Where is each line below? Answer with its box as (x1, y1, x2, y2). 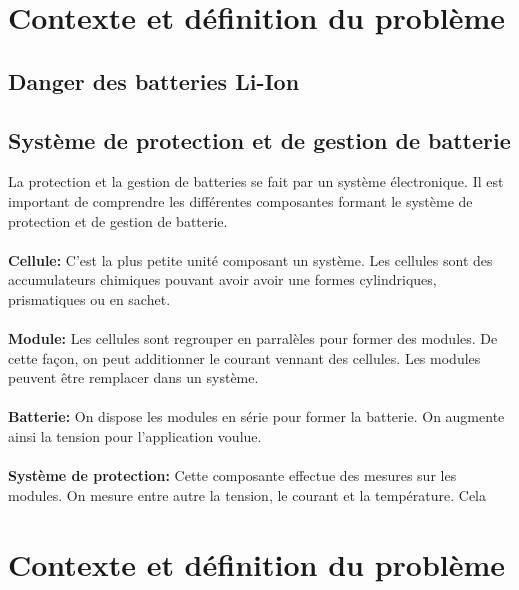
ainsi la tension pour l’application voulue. (8, 426, 262, 447)
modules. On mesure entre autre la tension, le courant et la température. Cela (8, 484, 486, 505)
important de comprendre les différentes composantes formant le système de (8, 190, 473, 211)
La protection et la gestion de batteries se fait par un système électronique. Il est (8, 171, 504, 192)
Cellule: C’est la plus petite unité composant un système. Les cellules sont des (8, 249, 493, 270)
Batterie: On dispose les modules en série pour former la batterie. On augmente (8, 406, 505, 427)
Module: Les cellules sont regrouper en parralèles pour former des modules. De (8, 328, 498, 349)
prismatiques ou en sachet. (8, 288, 171, 309)
